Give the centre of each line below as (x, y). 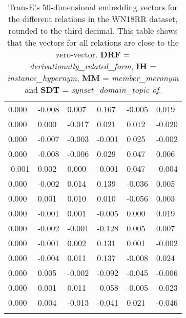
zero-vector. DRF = (93, 54)
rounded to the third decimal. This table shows (93, 31)
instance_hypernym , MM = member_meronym (93, 78)
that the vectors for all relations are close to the (93, 42)
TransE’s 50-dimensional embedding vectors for (93, 7)
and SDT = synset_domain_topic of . (93, 90)
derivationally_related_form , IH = (93, 66)
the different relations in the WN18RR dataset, (93, 19)
